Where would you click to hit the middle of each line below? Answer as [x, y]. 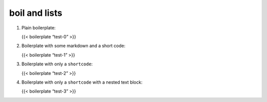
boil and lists [36, 13]
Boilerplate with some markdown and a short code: [73, 46]
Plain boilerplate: [39, 28]
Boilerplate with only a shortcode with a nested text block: [82, 82]
